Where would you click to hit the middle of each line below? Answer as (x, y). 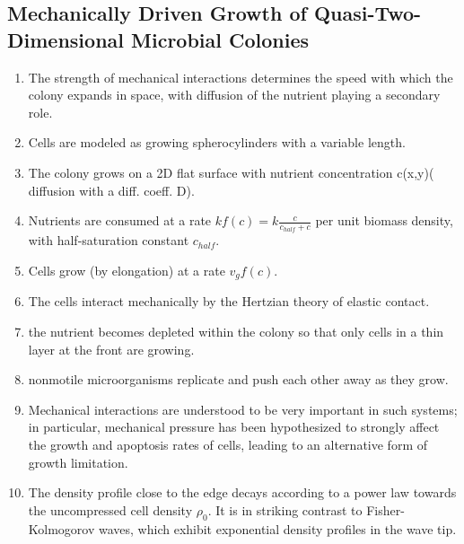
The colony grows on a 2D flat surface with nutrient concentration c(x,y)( (231, 172)
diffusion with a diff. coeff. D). (111, 190)
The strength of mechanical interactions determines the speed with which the (241, 77)
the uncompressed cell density (110, 509)
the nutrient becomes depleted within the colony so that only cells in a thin (236, 332)
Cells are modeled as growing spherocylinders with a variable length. (217, 142)
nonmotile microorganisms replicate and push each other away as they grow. (238, 379)
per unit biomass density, (384, 220)
